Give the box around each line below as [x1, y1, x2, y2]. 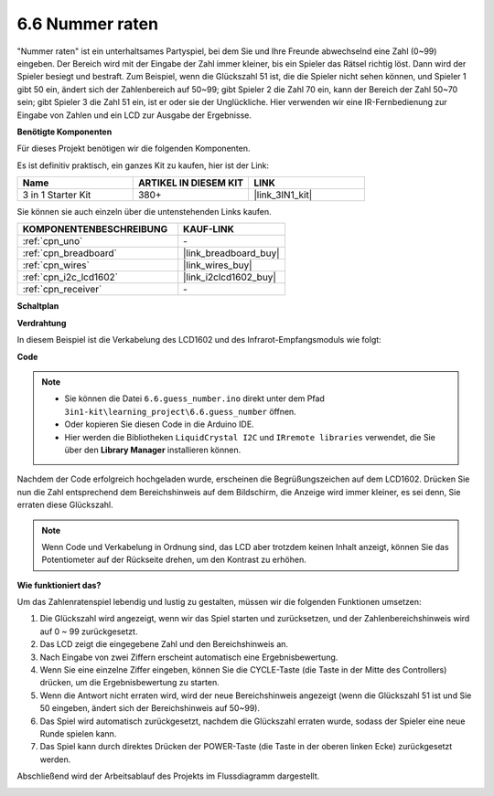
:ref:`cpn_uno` [22, 235, 83, 248]
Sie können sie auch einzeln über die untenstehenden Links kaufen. [16, 207, 272, 218]
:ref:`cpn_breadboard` [22, 247, 118, 260]
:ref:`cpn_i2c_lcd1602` [22, 271, 119, 283]
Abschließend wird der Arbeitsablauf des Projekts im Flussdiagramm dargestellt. [16, 770, 320, 781]
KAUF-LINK [183, 223, 235, 236]
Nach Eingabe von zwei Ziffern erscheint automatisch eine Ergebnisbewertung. [39, 652, 338, 663]
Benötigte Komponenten [16, 126, 113, 137]
